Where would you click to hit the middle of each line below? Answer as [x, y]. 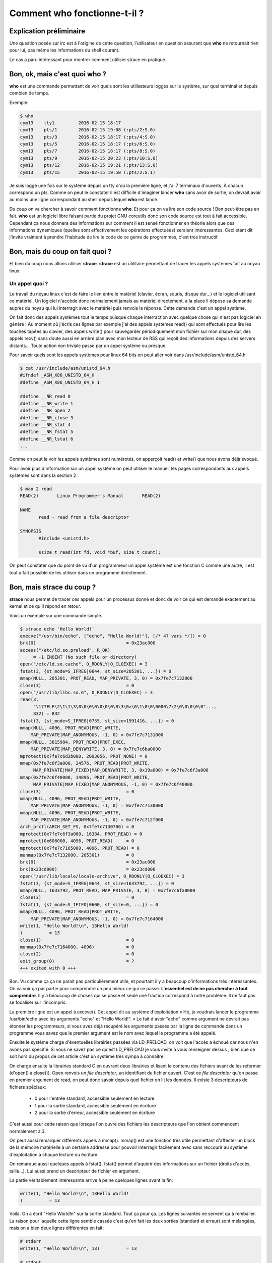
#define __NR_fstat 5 [47, 432]
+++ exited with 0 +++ [48, 968]
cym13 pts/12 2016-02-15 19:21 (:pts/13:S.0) [89, 165]
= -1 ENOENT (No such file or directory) [85, 657]
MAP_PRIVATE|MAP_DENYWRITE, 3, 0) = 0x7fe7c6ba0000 [96, 749]
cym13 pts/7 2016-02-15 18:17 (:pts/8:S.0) [88, 151]
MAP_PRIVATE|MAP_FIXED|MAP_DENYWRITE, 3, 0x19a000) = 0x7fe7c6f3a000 [121, 770]
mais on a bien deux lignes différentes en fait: [57, 1228]
